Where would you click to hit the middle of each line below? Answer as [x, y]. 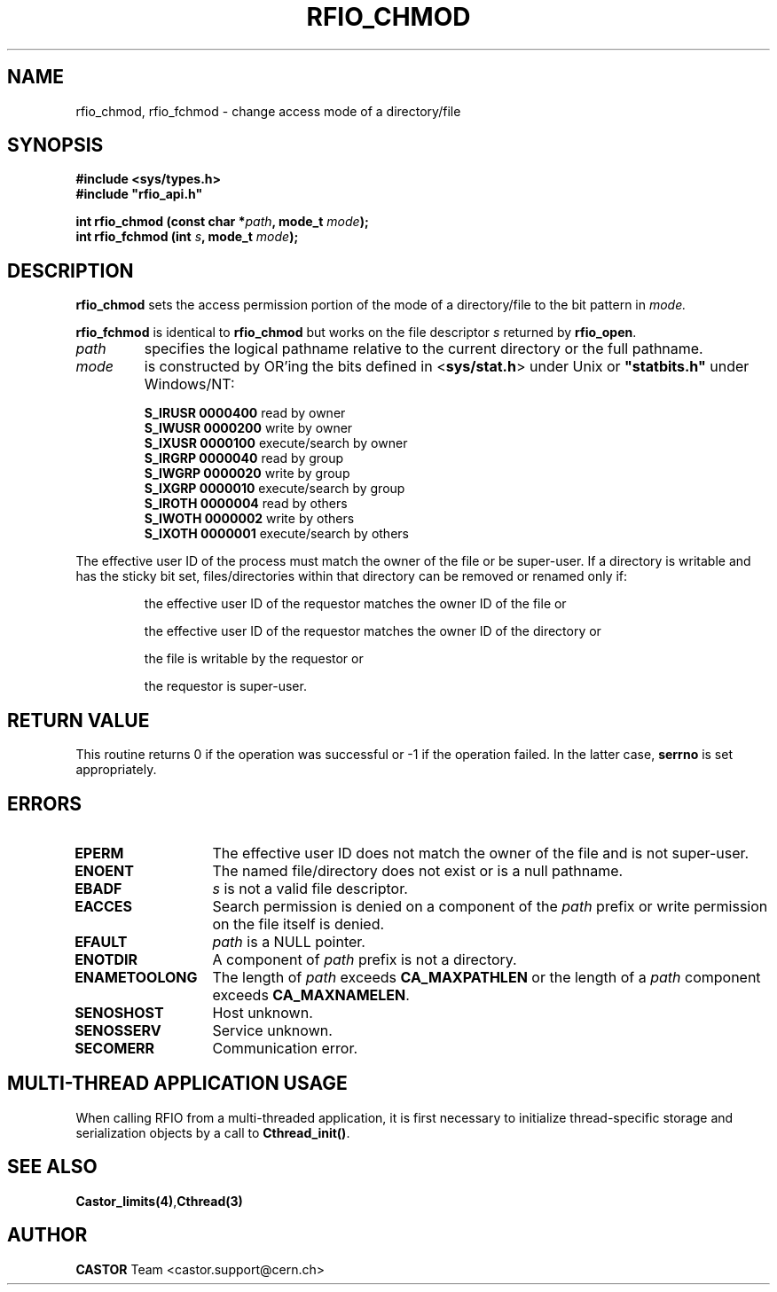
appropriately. [116, 770]
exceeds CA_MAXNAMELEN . [311, 994]
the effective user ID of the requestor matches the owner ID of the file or [355, 604]
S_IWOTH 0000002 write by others [249, 519]
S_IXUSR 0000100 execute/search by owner [276, 443]
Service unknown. [272, 1030]
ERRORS [45, 803]
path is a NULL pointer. [289, 941]
